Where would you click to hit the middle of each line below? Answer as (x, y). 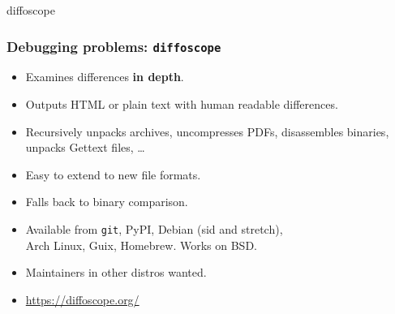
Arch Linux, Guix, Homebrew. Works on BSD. (141, 245)
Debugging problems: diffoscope (114, 46)
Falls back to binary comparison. (107, 202)
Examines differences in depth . (105, 77)
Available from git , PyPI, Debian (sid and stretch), (154, 228)
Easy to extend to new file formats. (113, 174)
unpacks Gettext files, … (85, 147)
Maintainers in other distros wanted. (116, 272)
